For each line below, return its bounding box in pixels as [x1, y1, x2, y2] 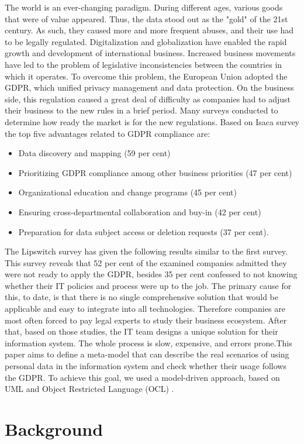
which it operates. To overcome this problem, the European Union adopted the [5, 70, 288, 82]
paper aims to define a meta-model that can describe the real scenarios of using [5, 348, 289, 360]
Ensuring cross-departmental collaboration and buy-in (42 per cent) [18, 205, 261, 218]
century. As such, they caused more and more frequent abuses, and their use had [5, 24, 294, 36]
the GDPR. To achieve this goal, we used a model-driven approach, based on [5, 371, 280, 383]
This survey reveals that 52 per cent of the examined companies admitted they [5, 256, 287, 269]
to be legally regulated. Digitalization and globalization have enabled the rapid [5, 35, 287, 47]
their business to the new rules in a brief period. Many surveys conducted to [5, 104, 278, 116]
